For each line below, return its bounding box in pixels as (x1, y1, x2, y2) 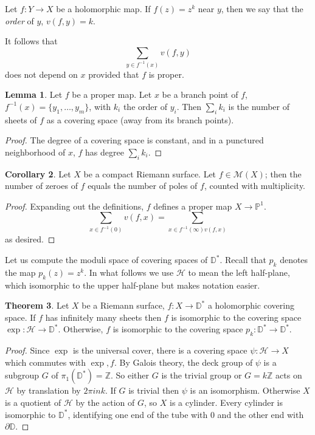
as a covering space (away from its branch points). (46, 113, 234, 126)
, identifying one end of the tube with (67, 408, 208, 420)
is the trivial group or (161, 369, 242, 382)
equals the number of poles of (88, 179, 198, 192)
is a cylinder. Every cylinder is (170, 396, 283, 408)
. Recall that (220, 253, 266, 266)
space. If (5, 310, 36, 323)
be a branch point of (162, 88, 238, 101)
